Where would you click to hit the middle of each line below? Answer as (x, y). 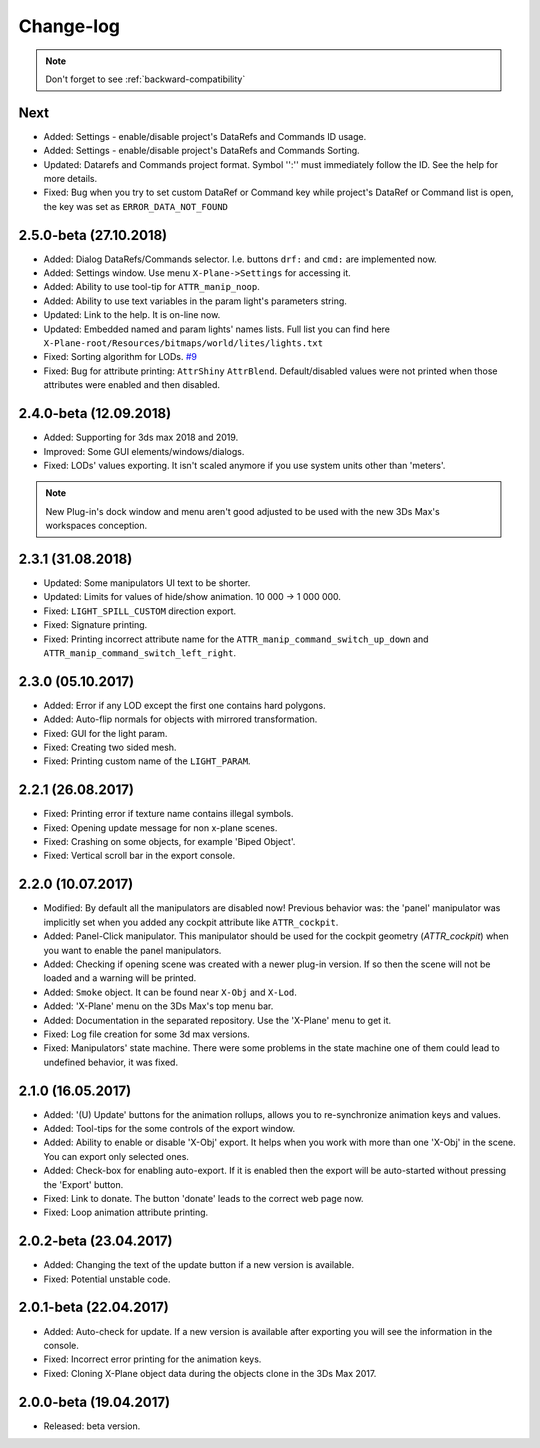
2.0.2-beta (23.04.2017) (95, 1241)
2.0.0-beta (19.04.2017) (94, 1401)
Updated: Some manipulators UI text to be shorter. (147, 582)
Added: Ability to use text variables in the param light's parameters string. (195, 301)
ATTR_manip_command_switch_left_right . (140, 652)
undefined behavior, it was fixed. (111, 1062)
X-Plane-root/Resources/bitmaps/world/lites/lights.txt (183, 343)
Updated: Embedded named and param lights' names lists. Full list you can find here (216, 329)
